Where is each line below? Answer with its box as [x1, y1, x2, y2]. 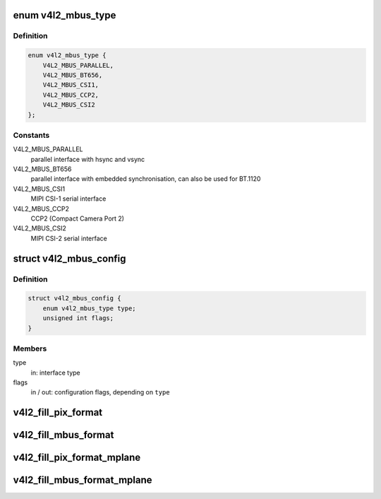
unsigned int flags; [42, 315, 114, 322]
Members [13, 344, 47, 353]
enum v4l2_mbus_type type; [42, 304, 137, 312]
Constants [13, 130, 50, 140]
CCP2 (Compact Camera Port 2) [30, 214, 125, 223]
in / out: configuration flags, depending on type [30, 388, 170, 397]
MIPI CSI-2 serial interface [30, 234, 107, 242]
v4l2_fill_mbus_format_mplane [13, 474, 152, 486]
